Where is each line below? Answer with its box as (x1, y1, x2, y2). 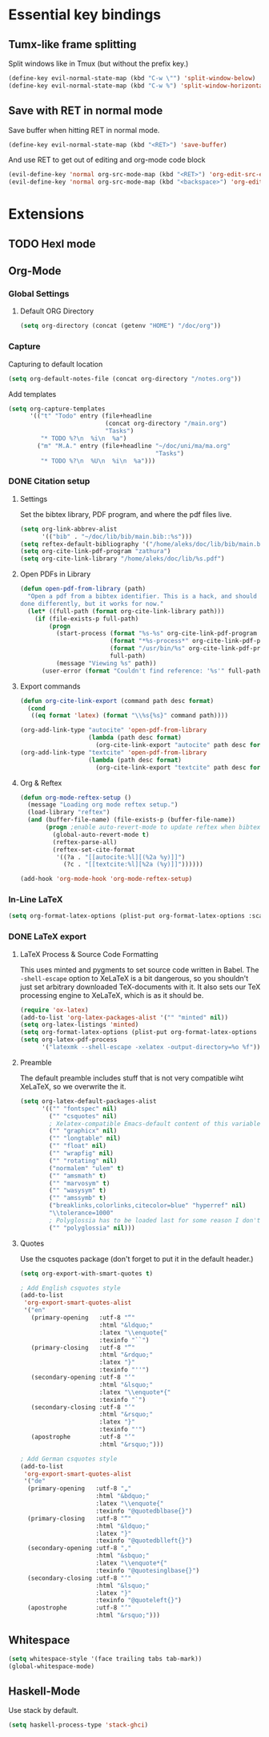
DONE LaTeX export (8, 931, 86, 943)
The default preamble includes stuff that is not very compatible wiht (19, 1072, 244, 1083)
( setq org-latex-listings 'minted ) (19, 1020, 139, 1029)
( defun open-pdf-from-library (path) (19, 585, 147, 593)
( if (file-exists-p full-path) (34, 615, 139, 623)
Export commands (19, 681, 81, 691)
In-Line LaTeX (8, 894, 63, 905)
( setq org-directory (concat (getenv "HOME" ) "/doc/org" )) (19, 322, 222, 330)
